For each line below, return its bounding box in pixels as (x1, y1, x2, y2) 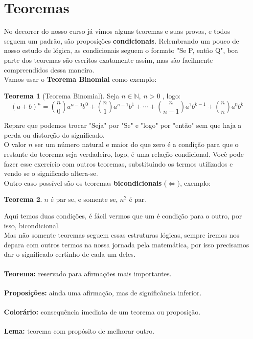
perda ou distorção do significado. (4, 129, 105, 140)
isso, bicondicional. (4, 220, 60, 230)
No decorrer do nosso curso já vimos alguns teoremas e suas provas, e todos (4, 26, 230, 36)
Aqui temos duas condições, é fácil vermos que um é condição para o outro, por (4, 211, 242, 221)
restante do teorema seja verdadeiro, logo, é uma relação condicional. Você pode (4, 149, 244, 159)
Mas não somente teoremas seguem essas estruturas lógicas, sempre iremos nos (4, 230, 239, 240)
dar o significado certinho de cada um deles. (4, 249, 136, 259)
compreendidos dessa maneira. (4, 64, 94, 74)
